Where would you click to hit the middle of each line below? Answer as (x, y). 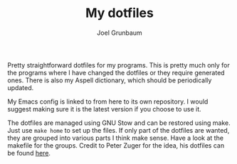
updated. (21, 87)
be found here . (29, 153)
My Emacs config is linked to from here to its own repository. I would (108, 102)
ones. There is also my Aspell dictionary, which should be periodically (110, 80)
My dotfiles (120, 13)
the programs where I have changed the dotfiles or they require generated (116, 72)
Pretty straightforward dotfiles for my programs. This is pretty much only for (118, 65)
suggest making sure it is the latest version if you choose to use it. (104, 109)
